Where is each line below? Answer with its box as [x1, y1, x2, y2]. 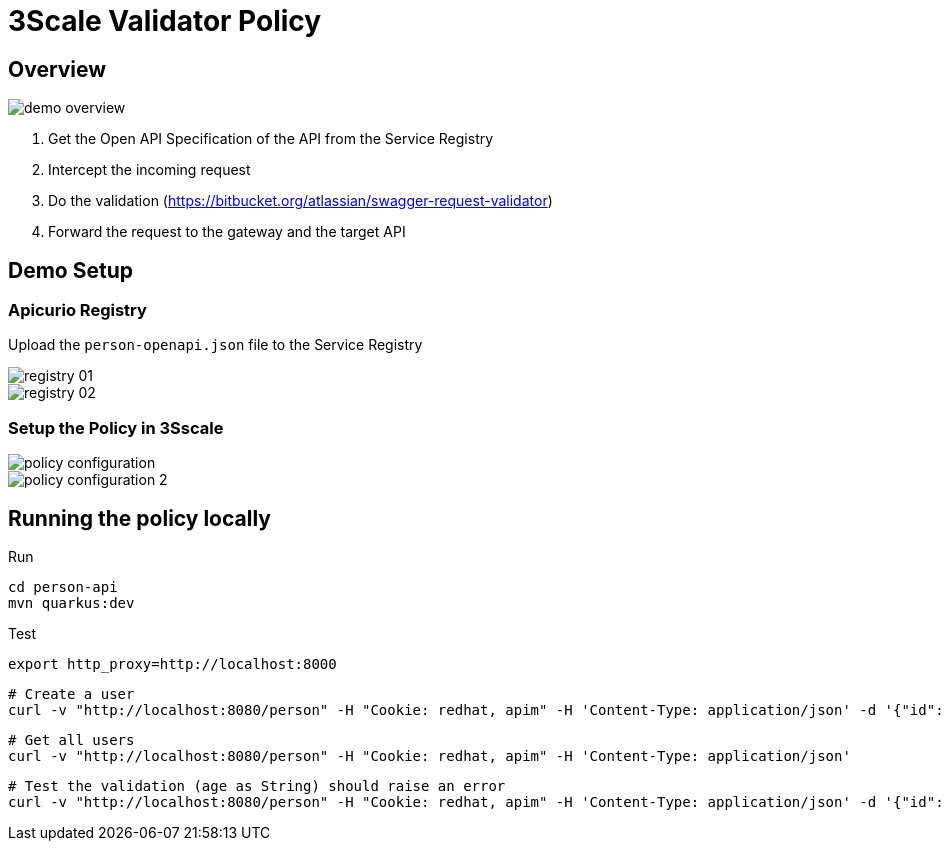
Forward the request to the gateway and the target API [48, 223, 406, 241]
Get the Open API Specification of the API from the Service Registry [48, 130, 494, 148]
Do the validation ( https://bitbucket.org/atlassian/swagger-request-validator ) [48, 192, 553, 210]
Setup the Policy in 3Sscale [8, 417, 224, 438]
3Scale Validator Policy [8, 4, 322, 38]
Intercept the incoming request [48, 161, 251, 179]
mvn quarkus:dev [8, 594, 135, 611]
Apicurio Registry [8, 300, 147, 321]
